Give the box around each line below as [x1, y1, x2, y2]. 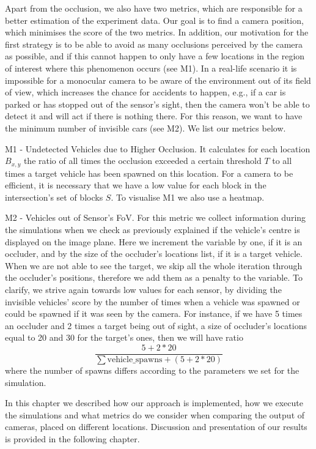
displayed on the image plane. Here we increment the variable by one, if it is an [5, 235, 303, 248]
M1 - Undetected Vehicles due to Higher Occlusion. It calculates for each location [5, 142, 310, 155]
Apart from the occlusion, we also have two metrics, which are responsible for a [5, 2, 303, 14]
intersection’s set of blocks [5, 190, 103, 203]
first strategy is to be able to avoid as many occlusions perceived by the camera [5, 37, 303, 50]
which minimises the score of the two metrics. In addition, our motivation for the [5, 26, 309, 39]
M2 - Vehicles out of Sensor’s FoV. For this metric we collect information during [5, 211, 306, 224]
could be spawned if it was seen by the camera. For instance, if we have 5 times [5, 307, 303, 320]
